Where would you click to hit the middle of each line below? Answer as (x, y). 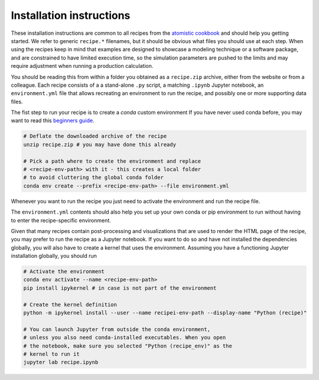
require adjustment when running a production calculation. (82, 66)
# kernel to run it (51, 354)
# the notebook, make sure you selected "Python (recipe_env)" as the (128, 346)
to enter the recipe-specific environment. (61, 220)
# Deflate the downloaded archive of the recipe (95, 136)
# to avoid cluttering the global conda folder (93, 178)
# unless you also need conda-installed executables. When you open (125, 338)
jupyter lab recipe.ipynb (61, 362)
